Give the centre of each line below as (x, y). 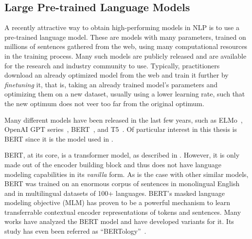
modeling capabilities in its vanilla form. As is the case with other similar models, (126, 174)
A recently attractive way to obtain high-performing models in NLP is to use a (122, 27)
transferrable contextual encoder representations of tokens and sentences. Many (123, 212)
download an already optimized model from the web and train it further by (117, 75)
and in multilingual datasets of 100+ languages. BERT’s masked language (115, 193)
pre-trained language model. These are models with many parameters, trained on (125, 37)
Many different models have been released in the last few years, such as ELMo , (124, 119)
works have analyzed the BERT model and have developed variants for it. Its (119, 221)
